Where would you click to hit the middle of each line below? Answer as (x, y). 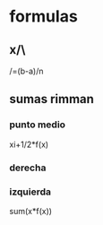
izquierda (30, 192)
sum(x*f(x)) (30, 211)
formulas (43, 17)
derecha (28, 168)
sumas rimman (51, 99)
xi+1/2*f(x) (29, 144)
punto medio (37, 125)
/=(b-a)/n (26, 71)
